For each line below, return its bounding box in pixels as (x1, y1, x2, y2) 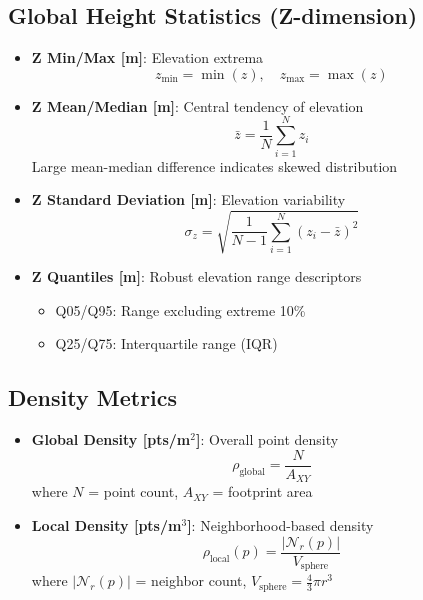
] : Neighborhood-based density (187, 514, 374, 535)
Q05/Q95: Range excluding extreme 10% (55, 299, 306, 320)
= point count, (88, 481, 179, 502)
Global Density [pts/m (31, 429, 191, 450)
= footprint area (212, 481, 313, 502)
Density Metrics (8, 382, 178, 413)
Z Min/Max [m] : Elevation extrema (31, 47, 264, 68)
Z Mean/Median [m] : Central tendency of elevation (31, 95, 364, 116)
